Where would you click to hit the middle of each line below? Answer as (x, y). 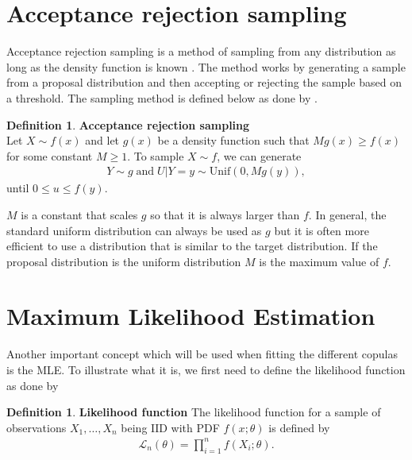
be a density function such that (233, 140)
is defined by (299, 427)
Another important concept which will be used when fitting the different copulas (202, 354)
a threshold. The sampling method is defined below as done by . (162, 97)
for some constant (50, 155)
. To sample (156, 155)
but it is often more (322, 230)
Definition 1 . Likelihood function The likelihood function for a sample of (194, 412)
